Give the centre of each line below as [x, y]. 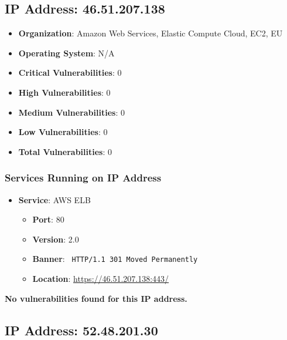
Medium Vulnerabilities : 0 [71, 112]
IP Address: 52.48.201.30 [81, 330]
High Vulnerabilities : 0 [64, 92]
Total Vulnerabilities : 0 [65, 151]
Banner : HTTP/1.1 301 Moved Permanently [115, 259]
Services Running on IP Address [83, 178]
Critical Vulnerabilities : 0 [70, 73]
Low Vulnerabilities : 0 [63, 132]
